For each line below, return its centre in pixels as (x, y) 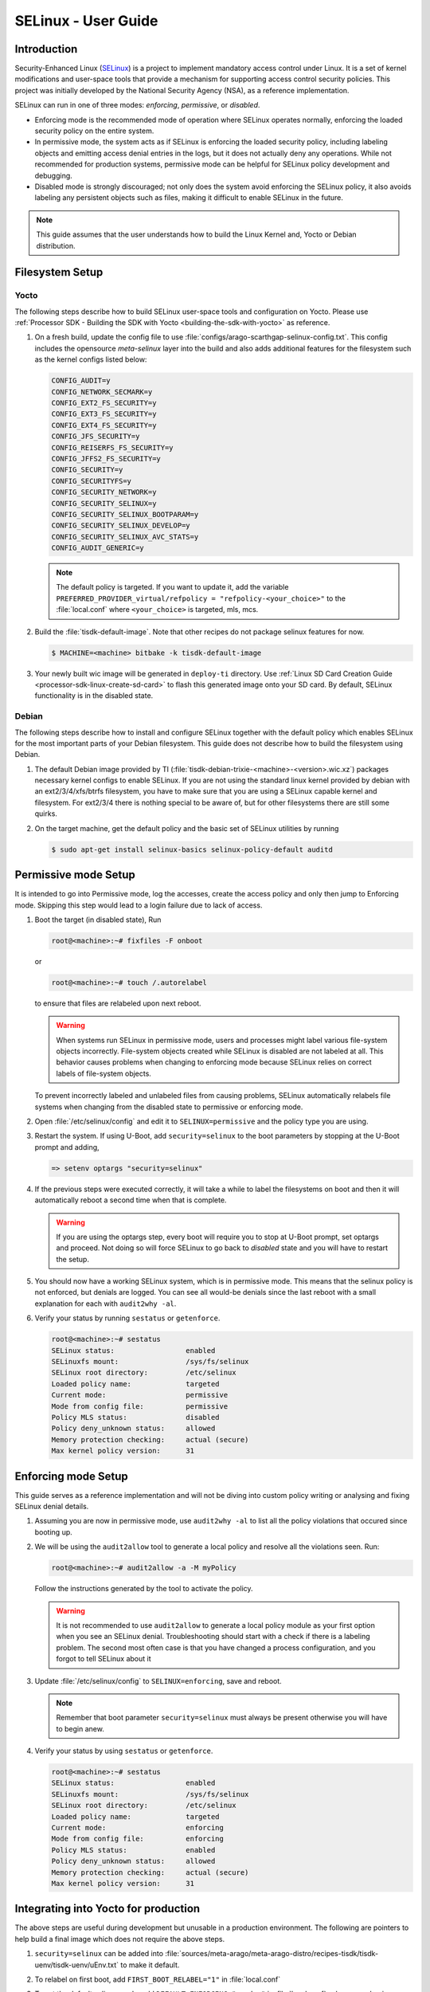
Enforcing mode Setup (72, 1476)
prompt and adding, (67, 1147)
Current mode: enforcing (138, 1828)
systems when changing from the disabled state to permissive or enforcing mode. (169, 1107)
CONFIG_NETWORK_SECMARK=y (102, 392)
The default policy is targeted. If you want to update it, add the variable (172, 587)
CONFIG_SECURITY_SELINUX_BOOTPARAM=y (125, 514)
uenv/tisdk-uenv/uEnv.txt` (77, 1965)
